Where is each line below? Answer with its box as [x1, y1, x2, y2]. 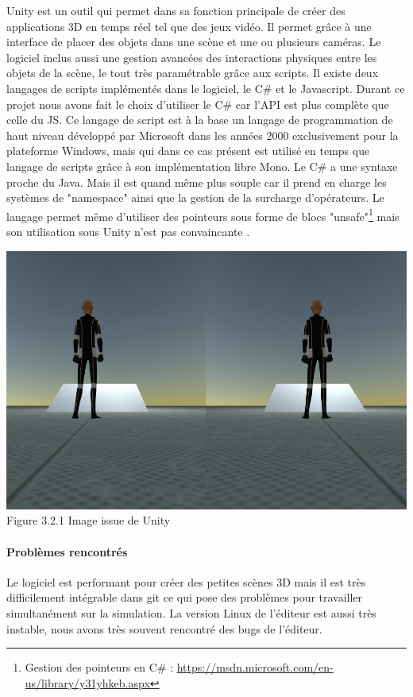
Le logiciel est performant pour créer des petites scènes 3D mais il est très [6, 573, 366, 590]
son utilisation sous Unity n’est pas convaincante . [6, 223, 250, 239]
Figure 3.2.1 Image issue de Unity [6, 512, 171, 529]
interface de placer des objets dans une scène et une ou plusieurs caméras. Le [6, 33, 381, 50]
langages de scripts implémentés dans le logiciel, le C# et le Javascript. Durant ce [6, 79, 405, 96]
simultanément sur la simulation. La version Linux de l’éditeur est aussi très [6, 604, 376, 621]
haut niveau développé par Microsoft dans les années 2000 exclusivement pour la [6, 126, 399, 143]
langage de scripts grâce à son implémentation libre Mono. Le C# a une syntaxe [6, 157, 398, 174]
